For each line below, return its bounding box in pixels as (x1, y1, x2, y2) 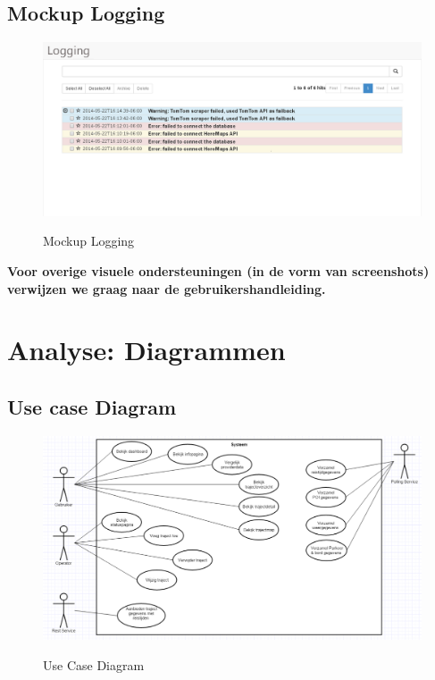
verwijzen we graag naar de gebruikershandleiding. (7, 279, 326, 298)
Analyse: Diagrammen (7, 332, 286, 368)
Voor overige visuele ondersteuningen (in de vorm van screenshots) (7, 262, 430, 280)
